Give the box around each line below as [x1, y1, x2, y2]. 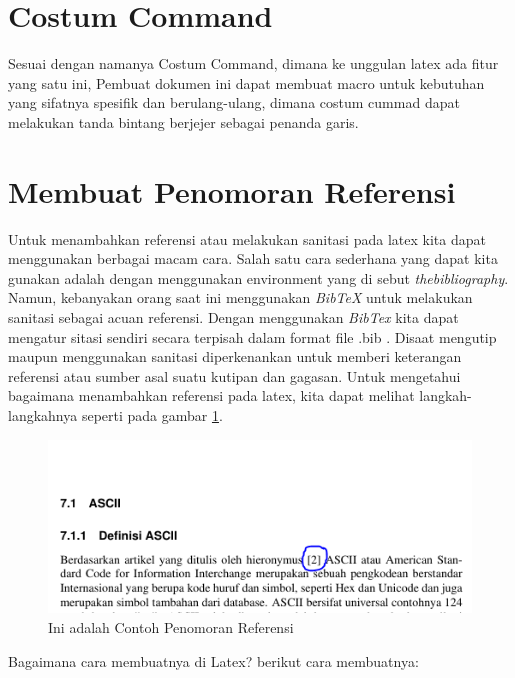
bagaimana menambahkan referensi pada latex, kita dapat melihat [8, 385, 415, 406]
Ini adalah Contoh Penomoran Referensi [48, 617, 294, 638]
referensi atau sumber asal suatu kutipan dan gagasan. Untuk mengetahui [8, 365, 461, 386]
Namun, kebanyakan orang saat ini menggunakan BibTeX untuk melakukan [8, 287, 473, 308]
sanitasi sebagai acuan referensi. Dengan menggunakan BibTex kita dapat [8, 307, 459, 327]
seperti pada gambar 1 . [81, 404, 223, 425]
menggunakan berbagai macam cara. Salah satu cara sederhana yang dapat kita [8, 248, 498, 269]
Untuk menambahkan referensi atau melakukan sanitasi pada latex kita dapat [8, 228, 486, 249]
